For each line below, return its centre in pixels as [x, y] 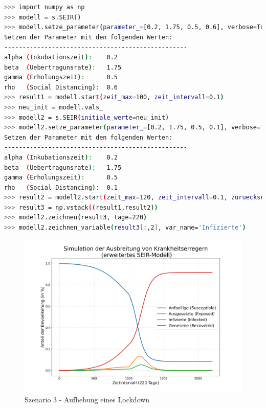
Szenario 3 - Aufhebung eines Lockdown [87, 400]
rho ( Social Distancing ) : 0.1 [61, 187]
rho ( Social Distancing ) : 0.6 [61, 87]
